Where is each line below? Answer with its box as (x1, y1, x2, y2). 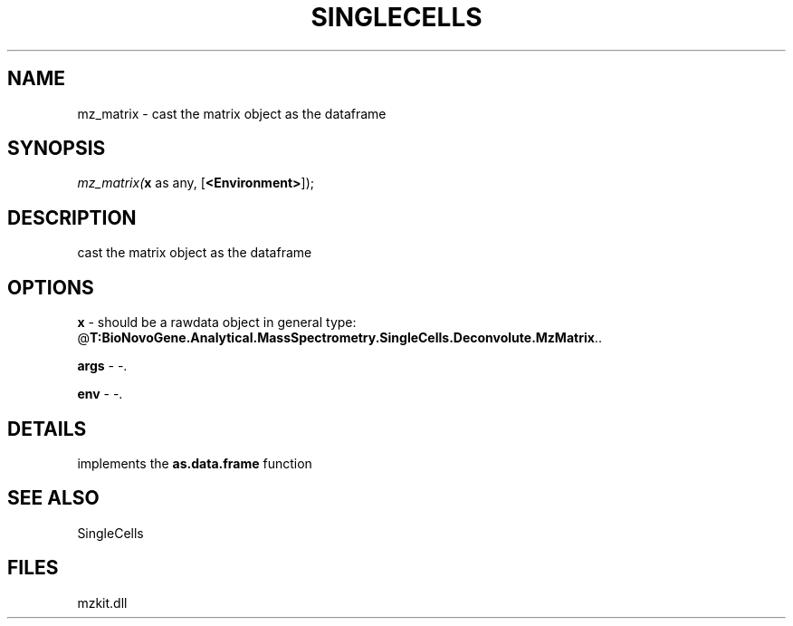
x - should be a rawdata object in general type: (77, 314, 357, 331)
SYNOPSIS (7, 137, 106, 160)
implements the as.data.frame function (77, 455, 312, 471)
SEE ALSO (7, 486, 100, 510)
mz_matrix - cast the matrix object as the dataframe (77, 105, 387, 121)
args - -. (77, 358, 128, 374)
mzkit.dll (77, 594, 128, 611)
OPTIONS (7, 275, 94, 299)
